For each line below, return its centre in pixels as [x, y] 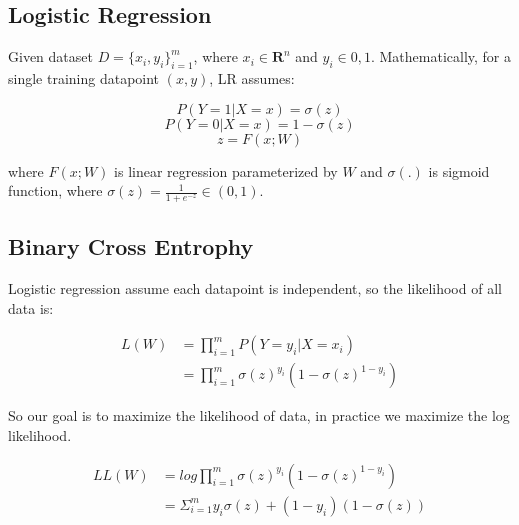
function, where [55, 190]
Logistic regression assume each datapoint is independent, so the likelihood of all [255, 288]
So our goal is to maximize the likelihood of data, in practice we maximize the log [259, 415]
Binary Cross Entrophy [131, 246]
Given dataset [50, 56]
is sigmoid [459, 170]
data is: [31, 307]
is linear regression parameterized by [226, 170]
